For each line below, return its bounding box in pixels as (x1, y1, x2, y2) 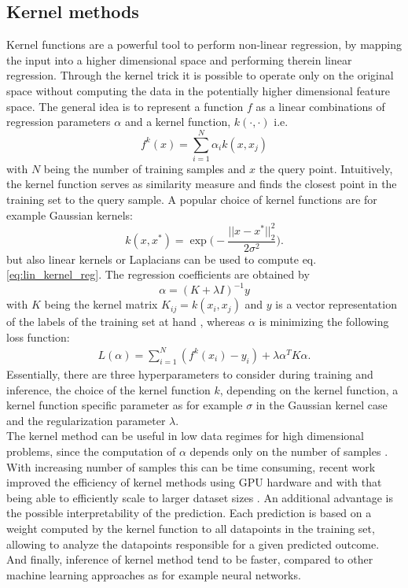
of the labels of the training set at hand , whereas (6, 313, 245, 330)
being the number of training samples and (43, 160, 246, 176)
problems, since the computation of (6, 442, 176, 459)
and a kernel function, (124, 113, 231, 130)
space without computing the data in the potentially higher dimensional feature (6, 82, 390, 98)
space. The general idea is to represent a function (6, 98, 244, 114)
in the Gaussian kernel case (255, 397, 388, 413)
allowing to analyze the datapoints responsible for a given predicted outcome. (6, 535, 380, 552)
